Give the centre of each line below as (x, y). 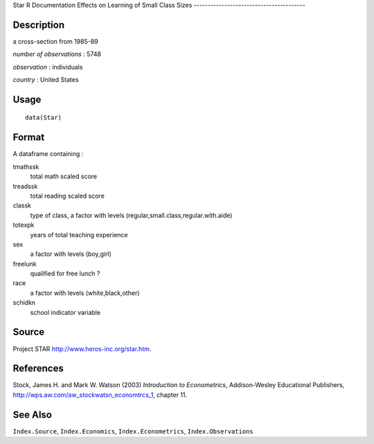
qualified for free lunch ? (65, 273)
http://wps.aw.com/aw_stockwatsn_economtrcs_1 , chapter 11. (100, 395)
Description (39, 25)
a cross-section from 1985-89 (55, 41)
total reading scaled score (68, 196)
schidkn (24, 302)
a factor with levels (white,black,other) (85, 293)
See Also (32, 415)
